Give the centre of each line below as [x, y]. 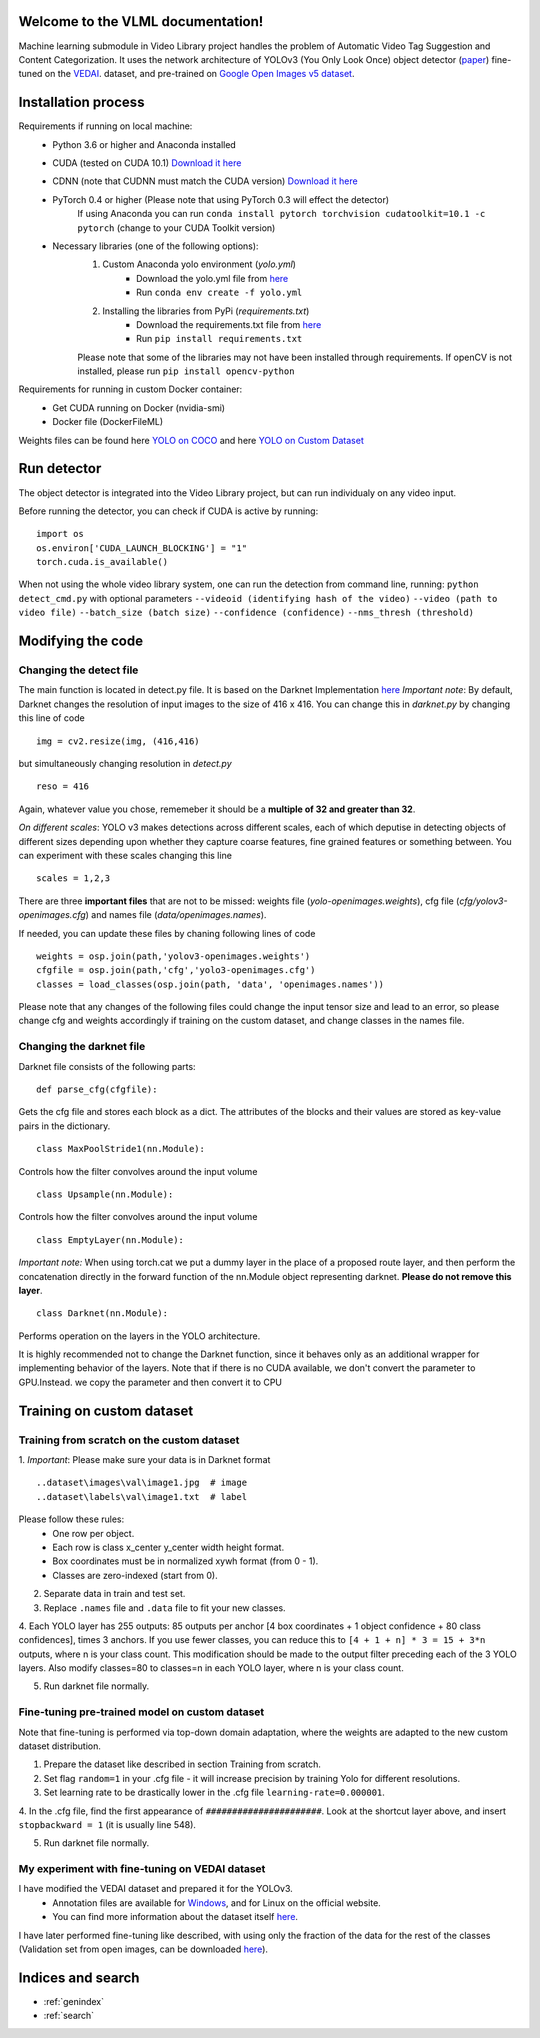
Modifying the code [81, 641]
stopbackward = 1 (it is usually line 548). [107, 1824]
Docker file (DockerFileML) [108, 422]
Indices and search [79, 1977]
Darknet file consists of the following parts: [107, 1066]
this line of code [51, 718]
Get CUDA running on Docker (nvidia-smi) [138, 407]
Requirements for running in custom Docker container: [130, 389]
